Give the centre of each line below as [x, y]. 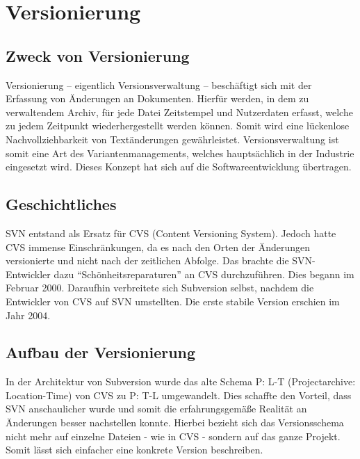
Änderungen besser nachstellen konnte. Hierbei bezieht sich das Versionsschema [175, 422]
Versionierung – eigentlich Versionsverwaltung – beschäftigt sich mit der [159, 84]
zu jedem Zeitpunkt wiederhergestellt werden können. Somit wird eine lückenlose [178, 126]
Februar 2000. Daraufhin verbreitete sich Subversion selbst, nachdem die [160, 288]
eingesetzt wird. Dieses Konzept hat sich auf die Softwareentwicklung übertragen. [179, 167]
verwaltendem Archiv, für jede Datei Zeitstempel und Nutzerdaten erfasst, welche [179, 112]
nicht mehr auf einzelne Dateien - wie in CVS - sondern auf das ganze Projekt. [173, 436]
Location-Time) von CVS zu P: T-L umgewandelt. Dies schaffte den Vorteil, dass [179, 395]
